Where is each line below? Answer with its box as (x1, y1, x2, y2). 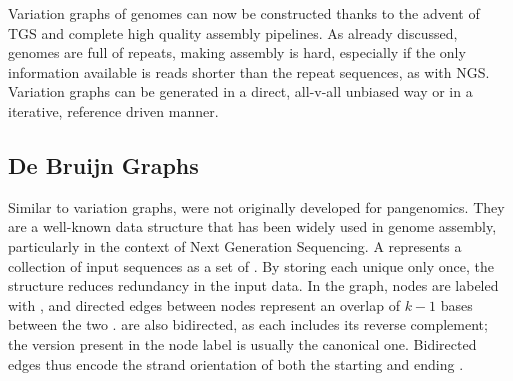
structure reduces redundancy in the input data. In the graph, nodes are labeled (8, 275, 499, 296)
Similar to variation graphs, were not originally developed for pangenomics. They (8, 196, 505, 217)
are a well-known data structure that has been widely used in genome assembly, (8, 216, 497, 237)
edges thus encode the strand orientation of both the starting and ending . (8, 353, 464, 374)
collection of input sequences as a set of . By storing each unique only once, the (8, 255, 494, 276)
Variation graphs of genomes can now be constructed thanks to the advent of (8, 3, 480, 23)
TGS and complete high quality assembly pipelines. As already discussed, (8, 22, 458, 43)
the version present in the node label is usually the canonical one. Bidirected (8, 333, 477, 354)
